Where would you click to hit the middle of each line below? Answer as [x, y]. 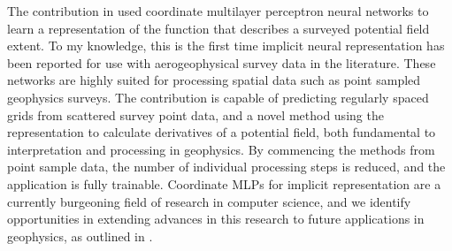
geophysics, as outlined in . [80, 236]
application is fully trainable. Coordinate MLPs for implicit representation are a [224, 183]
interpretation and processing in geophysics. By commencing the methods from [221, 149]
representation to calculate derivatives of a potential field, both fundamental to [222, 132]
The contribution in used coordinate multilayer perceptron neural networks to [218, 11]
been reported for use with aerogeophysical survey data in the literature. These [222, 62]
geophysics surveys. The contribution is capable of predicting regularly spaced [218, 97]
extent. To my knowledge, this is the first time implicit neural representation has [226, 46]
